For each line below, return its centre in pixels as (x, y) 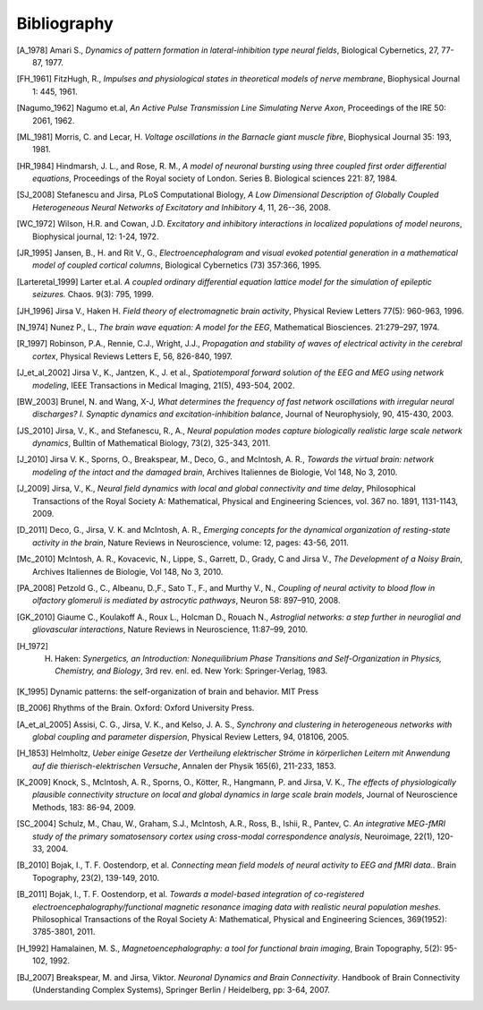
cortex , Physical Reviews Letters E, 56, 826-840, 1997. (132, 356)
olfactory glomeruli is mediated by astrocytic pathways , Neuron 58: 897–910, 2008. (186, 601)
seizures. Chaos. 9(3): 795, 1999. (93, 295)
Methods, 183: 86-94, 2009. (84, 807)
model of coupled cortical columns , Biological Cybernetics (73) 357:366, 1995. (177, 265)
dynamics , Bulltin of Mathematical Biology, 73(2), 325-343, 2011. (152, 443)
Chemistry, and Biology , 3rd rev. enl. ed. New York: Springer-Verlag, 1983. (191, 671)
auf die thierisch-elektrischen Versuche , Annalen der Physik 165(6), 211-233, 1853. (185, 766)
